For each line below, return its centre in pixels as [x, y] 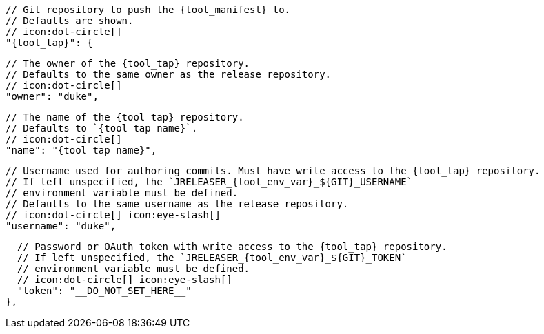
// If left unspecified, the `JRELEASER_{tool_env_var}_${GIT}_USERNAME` [209, 182]
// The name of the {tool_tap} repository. [125, 117]
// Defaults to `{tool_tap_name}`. [102, 128]
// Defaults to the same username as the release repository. [177, 204]
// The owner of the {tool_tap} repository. [128, 63]
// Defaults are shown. [70, 21]
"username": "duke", [61, 226]
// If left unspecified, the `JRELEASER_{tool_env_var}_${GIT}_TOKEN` [212, 258]
